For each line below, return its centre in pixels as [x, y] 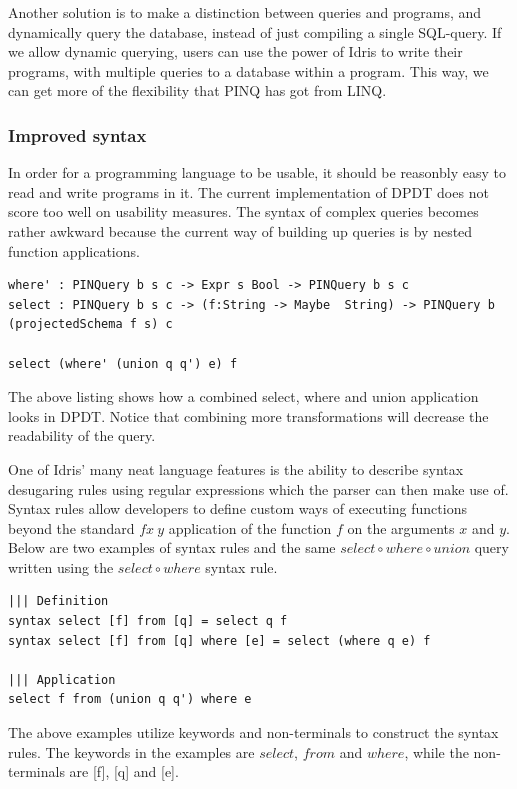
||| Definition [58, 601]
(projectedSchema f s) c [90, 324]
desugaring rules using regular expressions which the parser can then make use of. [258, 488]
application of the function [250, 527]
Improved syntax [77, 134]
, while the [436, 751]
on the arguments [401, 527]
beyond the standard [71, 527]
